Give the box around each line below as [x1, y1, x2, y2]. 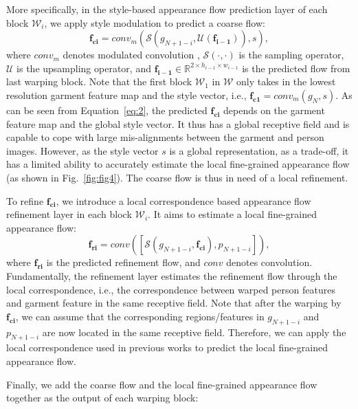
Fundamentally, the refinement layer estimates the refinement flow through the [6, 269, 337, 283]
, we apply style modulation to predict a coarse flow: [44, 15, 265, 30]
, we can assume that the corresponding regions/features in [15, 309, 265, 323]
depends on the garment [223, 102, 325, 117]
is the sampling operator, [238, 47, 344, 62]
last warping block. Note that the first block [6, 74, 192, 89]
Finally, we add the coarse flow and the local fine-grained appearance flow [6, 377, 317, 391]
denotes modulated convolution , [63, 47, 200, 62]
